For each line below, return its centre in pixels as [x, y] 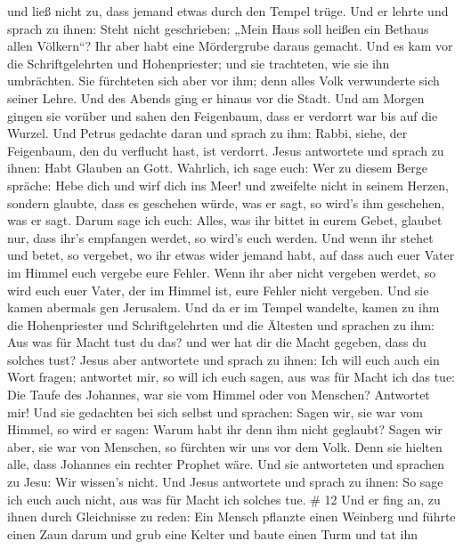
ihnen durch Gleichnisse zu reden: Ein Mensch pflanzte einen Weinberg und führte [231, 517]
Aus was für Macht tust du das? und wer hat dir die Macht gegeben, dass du [217, 342]
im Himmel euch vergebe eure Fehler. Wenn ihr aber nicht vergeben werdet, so [222, 272]
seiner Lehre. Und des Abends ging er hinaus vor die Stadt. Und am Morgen [216, 97]
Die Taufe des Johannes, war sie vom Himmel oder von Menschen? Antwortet [219, 395]
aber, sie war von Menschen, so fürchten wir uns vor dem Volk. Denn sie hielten [225, 446]
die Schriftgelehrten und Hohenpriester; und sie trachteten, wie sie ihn [199, 63]
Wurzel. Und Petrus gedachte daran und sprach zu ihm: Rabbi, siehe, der [207, 133]
